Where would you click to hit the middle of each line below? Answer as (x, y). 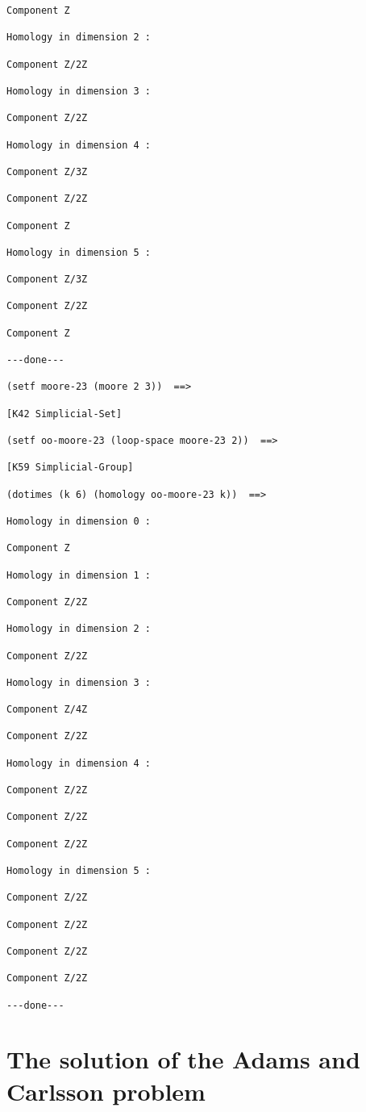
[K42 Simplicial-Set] (64, 414)
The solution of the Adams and (183, 1059)
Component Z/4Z (47, 710)
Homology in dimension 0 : (79, 521)
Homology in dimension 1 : (79, 575)
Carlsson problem (106, 1091)
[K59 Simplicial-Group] (70, 468)
